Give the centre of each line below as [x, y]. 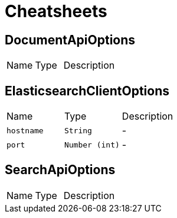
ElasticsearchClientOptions [87, 91]
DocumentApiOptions [70, 40]
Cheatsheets [56, 11]
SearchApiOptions [60, 170]
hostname [25, 130]
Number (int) [92, 145]
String [78, 130]
